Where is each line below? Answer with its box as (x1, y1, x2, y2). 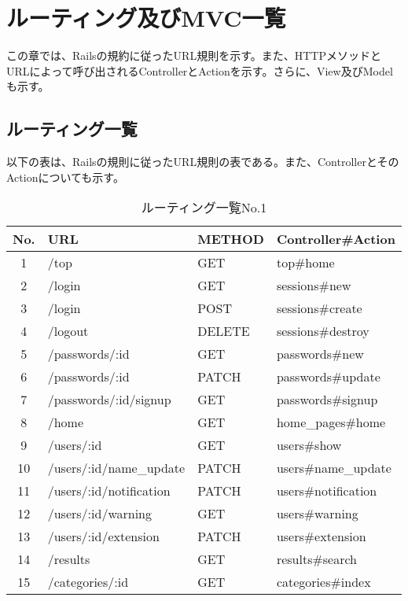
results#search (276, 550, 358, 569)
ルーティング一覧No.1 (141, 198, 267, 217)
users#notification (276, 481, 377, 500)
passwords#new (276, 345, 364, 363)
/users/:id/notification (47, 481, 171, 500)
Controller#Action (276, 230, 395, 249)
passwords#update (276, 367, 380, 386)
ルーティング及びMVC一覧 (6, 2, 286, 34)
